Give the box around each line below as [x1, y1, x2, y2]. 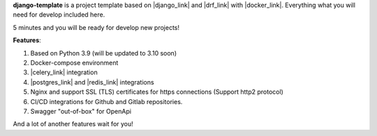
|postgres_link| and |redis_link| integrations [30, 78, 154, 86]
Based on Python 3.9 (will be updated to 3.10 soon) [30, 49, 177, 57]
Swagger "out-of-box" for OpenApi [30, 107, 132, 115]
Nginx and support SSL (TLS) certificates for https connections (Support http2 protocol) [30, 87, 284, 96]
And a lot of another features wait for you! [13, 120, 134, 128]
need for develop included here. [13, 10, 105, 19]
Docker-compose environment [30, 58, 119, 67]
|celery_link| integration [30, 68, 98, 76]
